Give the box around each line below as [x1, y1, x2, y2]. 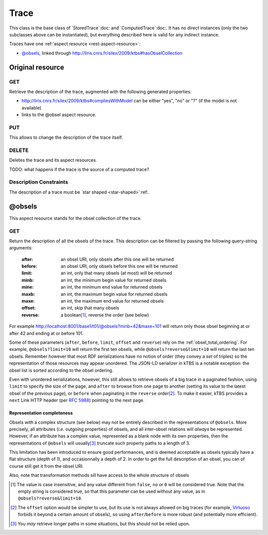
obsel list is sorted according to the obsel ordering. [9, 367, 114, 373]
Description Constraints [9, 179, 68, 186]
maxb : [21, 291, 35, 297]
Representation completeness [9, 410, 73, 416]
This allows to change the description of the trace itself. [9, 134, 123, 140]
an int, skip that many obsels [61, 305, 119, 311]
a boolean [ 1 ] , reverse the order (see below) [61, 312, 149, 318]
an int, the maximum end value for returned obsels [61, 298, 164, 304]
